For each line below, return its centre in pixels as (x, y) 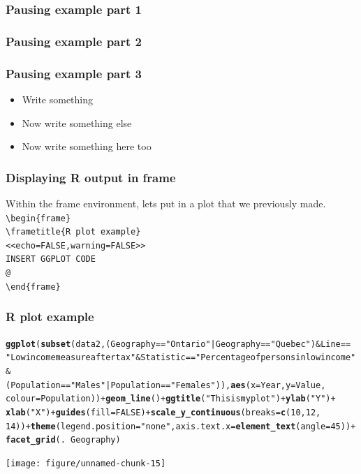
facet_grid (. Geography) (63, 440)
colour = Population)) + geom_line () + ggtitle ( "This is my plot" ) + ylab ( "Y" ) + (171, 399)
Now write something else (77, 123)
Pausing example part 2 (74, 41)
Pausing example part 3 (74, 73)
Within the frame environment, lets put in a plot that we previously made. (166, 203)
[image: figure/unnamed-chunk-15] (86, 463)
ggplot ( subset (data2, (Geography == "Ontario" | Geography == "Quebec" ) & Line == (178, 344)
